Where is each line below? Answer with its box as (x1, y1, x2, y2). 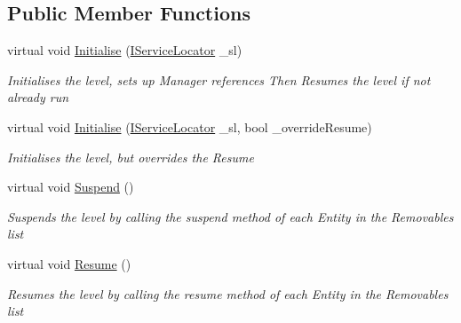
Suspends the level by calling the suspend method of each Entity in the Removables (7, 207, 454, 225)
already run (7, 88, 69, 106)
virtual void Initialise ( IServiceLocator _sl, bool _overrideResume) (7, 117, 372, 136)
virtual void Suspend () (7, 177, 134, 196)
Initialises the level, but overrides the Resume (7, 147, 254, 166)
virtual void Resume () (7, 254, 131, 272)
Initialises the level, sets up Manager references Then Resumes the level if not (7, 70, 431, 89)
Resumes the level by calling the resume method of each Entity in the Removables (7, 284, 449, 303)
